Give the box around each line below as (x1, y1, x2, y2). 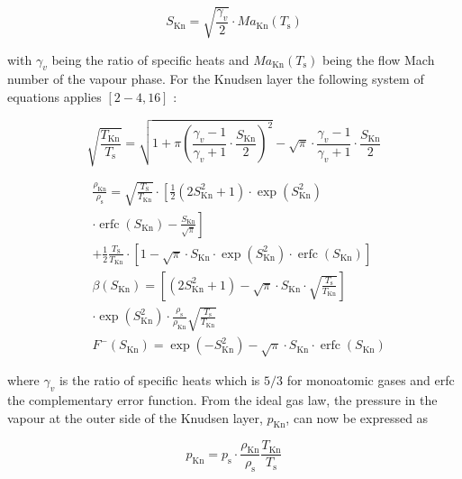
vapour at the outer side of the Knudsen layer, (7, 408, 263, 427)
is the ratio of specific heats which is (59, 371, 260, 390)
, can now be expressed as (285, 408, 429, 427)
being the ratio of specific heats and (51, 50, 249, 69)
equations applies (7, 87, 102, 106)
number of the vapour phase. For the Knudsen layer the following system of (7, 69, 424, 88)
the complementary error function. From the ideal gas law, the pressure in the (7, 390, 438, 409)
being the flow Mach (322, 50, 435, 69)
